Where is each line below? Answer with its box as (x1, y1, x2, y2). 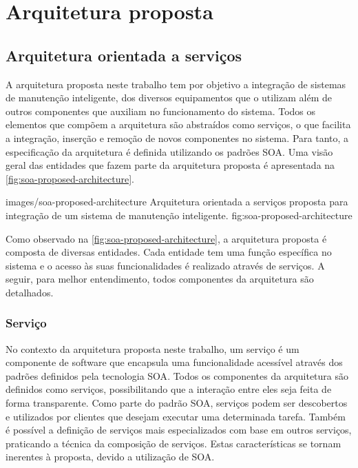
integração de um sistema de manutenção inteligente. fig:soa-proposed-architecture (6, 207, 352, 222)
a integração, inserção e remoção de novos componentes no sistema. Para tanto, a (6, 130, 349, 145)
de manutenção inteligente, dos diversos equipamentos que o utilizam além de (6, 90, 332, 105)
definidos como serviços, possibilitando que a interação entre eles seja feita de (6, 382, 332, 396)
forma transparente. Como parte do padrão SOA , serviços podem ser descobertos (6, 396, 348, 410)
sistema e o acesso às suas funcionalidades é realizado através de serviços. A (6, 258, 325, 272)
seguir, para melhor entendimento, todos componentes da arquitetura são (6, 272, 314, 286)
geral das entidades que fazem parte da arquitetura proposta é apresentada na (6, 158, 335, 172)
